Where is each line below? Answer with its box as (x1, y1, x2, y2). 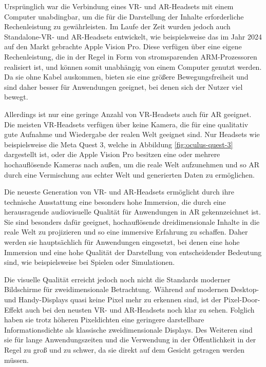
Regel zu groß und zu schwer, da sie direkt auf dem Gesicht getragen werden (4, 344, 245, 355)
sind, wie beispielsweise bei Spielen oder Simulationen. (4, 257, 175, 267)
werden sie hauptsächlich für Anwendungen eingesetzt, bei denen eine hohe (4, 237, 240, 247)
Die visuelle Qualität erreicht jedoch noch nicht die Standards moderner (4, 274, 231, 284)
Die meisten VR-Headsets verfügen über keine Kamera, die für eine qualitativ (4, 119, 249, 129)
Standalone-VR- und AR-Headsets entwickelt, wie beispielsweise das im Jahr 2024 (4, 31, 262, 42)
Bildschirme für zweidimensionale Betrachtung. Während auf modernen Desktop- (4, 284, 259, 295)
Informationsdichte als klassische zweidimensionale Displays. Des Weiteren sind (4, 324, 253, 335)
